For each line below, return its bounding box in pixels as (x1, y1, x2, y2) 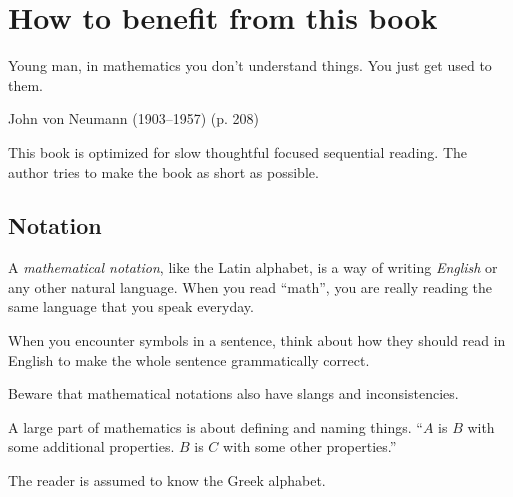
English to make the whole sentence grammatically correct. (8, 349, 370, 370)
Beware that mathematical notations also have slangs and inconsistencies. (8, 383, 459, 404)
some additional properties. (8, 436, 175, 457)
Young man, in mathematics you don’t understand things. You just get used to (8, 55, 492, 76)
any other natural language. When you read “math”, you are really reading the (8, 276, 493, 297)
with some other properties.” (223, 436, 397, 457)
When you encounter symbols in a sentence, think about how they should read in (8, 330, 506, 351)
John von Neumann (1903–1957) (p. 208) (8, 108, 260, 129)
